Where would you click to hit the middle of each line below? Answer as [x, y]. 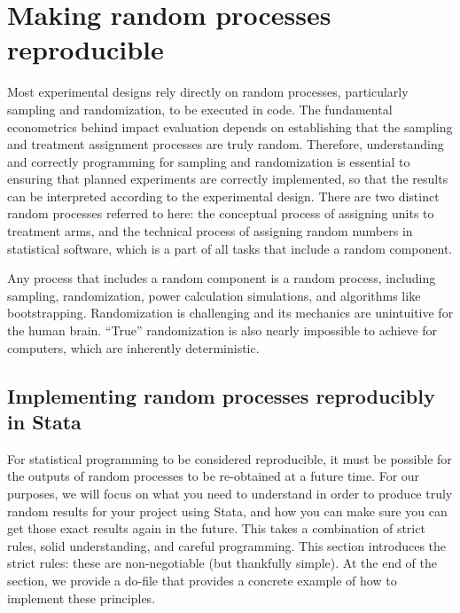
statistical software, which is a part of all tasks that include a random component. [230, 248]
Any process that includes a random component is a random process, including [222, 278]
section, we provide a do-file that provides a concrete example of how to [202, 580]
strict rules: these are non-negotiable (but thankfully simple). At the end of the [222, 563]
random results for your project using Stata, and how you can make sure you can [227, 511]
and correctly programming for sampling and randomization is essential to [209, 161]
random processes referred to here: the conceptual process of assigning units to [221, 213]
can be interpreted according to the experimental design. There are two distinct [223, 196]
